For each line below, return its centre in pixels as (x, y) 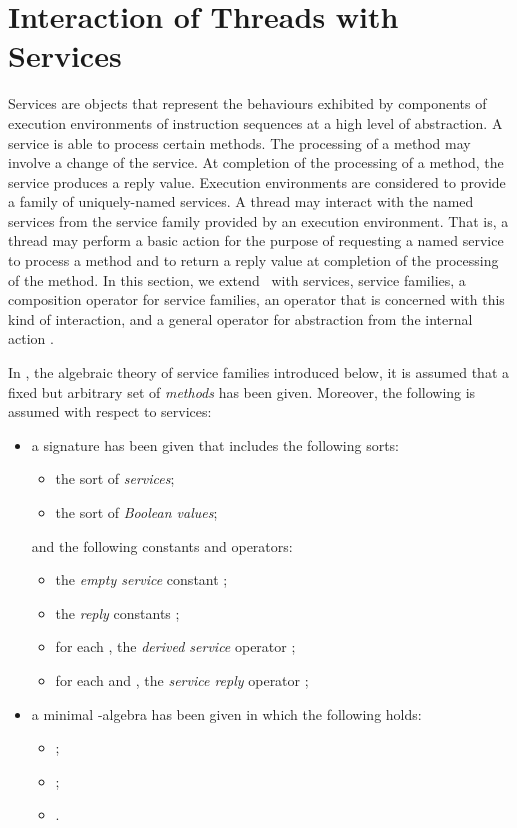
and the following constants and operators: (162, 545)
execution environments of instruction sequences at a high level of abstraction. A (255, 122)
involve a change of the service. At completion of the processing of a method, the (256, 162)
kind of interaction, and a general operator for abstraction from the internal (240, 318)
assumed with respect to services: (110, 411)
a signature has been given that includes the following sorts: (215, 444)
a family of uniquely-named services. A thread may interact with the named (241, 201)
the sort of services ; (115, 478)
